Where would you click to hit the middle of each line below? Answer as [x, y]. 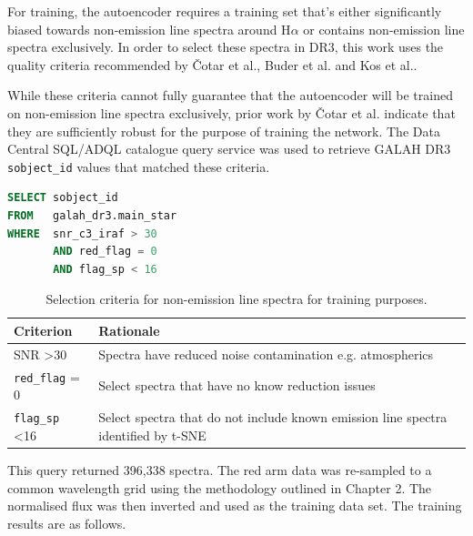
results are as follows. [67, 523]
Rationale [129, 330]
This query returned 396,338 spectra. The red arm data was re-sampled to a [220, 469]
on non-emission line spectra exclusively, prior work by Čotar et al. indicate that [231, 112]
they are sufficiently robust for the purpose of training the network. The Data [224, 131]
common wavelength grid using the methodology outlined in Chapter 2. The [220, 487]
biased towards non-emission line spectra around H [149, 29]
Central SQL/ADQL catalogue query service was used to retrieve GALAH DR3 [229, 149]
